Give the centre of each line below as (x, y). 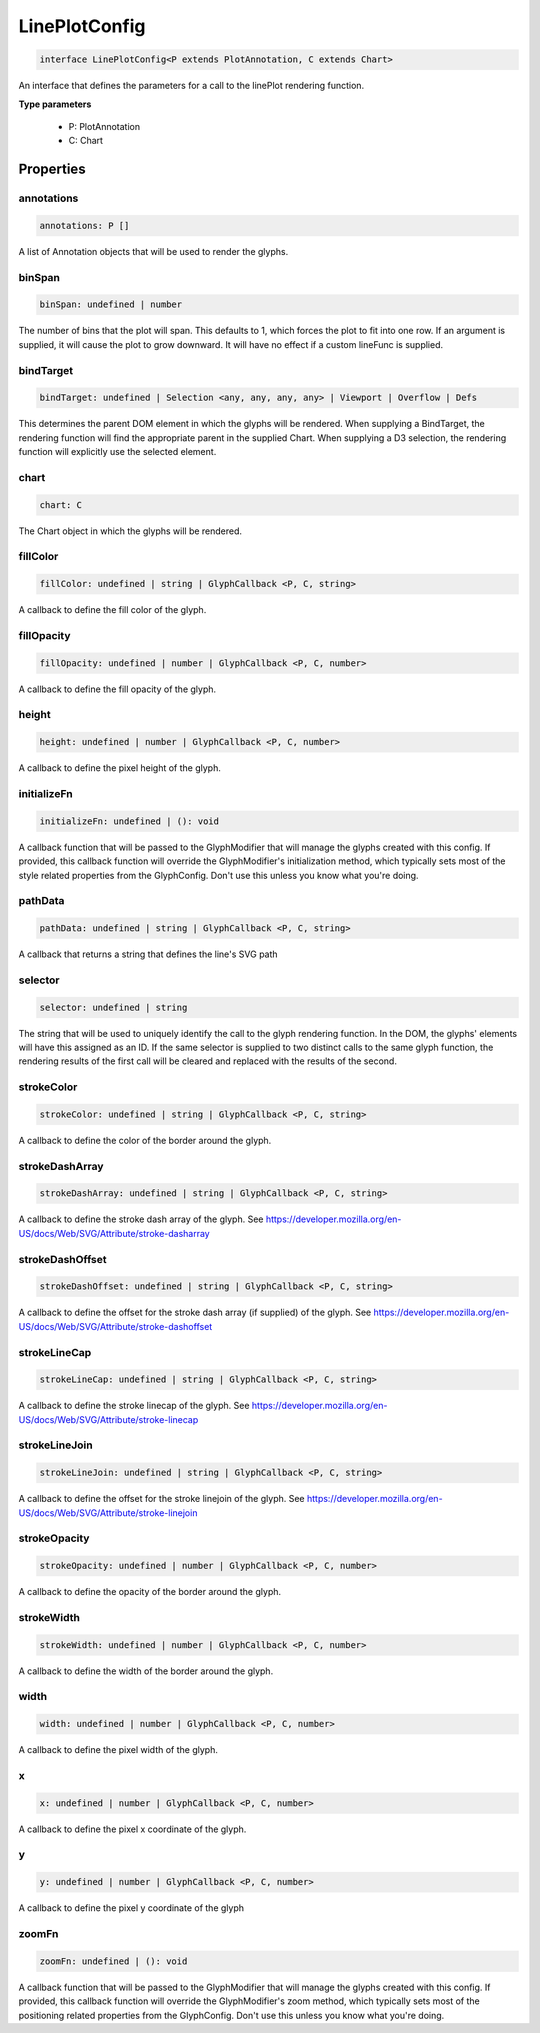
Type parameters (55, 104)
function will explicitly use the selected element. (117, 452)
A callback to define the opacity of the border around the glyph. (150, 1592)
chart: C (61, 504)
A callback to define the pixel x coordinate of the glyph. (132, 1829)
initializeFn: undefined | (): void (129, 821)
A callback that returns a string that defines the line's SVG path (148, 954)
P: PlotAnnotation (104, 126)
